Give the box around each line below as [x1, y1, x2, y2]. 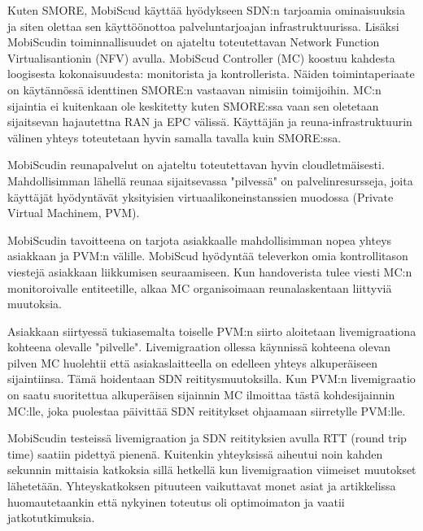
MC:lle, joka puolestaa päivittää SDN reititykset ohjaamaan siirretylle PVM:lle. [7, 402, 406, 419]
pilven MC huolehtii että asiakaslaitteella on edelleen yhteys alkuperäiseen [7, 354, 377, 371]
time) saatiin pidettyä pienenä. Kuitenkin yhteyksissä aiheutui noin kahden [7, 445, 383, 462]
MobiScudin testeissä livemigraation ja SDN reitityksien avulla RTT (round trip [7, 429, 407, 446]
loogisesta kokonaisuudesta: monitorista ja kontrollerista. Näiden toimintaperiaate [7, 65, 415, 82]
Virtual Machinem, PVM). [7, 204, 140, 221]
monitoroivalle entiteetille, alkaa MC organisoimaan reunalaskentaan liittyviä [7, 279, 392, 296]
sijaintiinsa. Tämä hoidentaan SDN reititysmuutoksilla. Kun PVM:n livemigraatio [7, 370, 416, 387]
